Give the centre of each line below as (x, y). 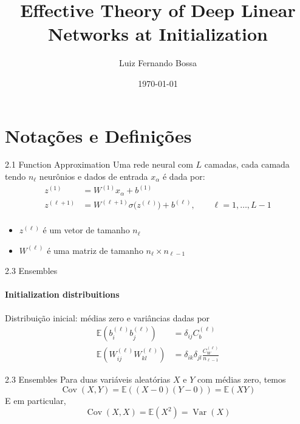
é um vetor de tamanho (86, 230)
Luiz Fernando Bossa (158, 63)
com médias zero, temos (241, 379)
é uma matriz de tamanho (95, 250)
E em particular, (36, 400)
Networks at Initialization (158, 34)
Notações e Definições (98, 135)
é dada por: (184, 176)
